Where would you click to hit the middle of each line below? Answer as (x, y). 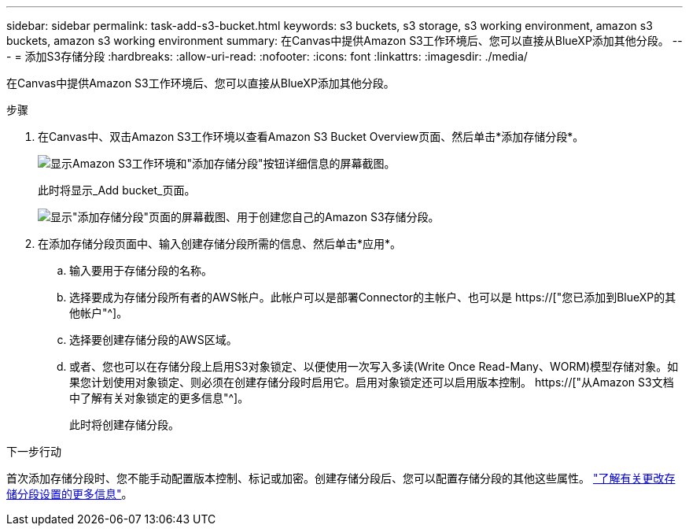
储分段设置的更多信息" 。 (70, 494)
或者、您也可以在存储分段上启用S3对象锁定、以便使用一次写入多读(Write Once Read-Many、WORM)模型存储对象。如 (374, 366)
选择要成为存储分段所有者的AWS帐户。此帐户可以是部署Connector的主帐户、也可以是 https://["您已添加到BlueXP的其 (373, 297)
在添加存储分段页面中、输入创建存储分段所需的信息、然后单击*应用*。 (220, 244)
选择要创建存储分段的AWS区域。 (153, 340)
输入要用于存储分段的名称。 (141, 270)
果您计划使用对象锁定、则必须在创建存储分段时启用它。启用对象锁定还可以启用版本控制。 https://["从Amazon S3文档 (372, 382)
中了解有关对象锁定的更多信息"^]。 (159, 398)
